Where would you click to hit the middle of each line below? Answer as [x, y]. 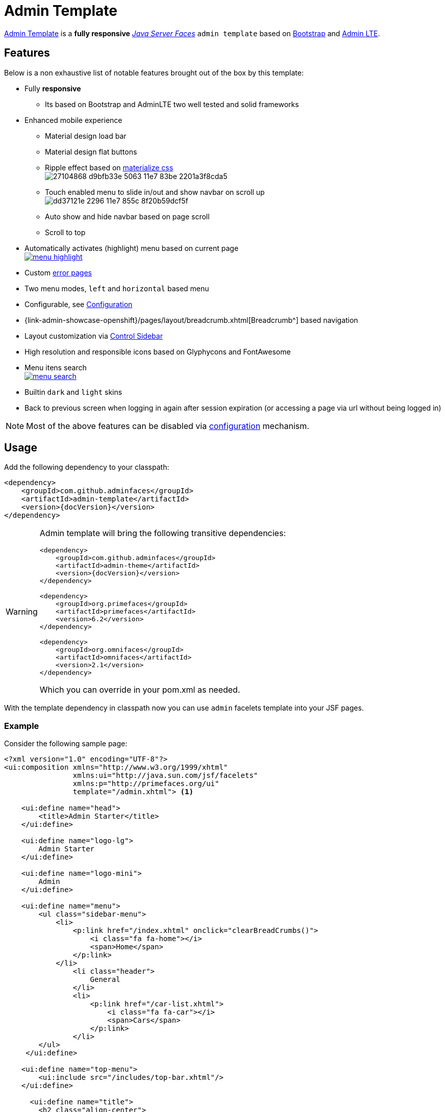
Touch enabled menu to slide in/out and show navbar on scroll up [155, 192]
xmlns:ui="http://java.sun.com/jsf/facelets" [165, 776]
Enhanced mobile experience [73, 120]
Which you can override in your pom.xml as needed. [140, 690]
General [105, 980]
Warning [22, 611]
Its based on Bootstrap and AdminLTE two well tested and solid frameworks [172, 104]
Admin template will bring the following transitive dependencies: [163, 533]
